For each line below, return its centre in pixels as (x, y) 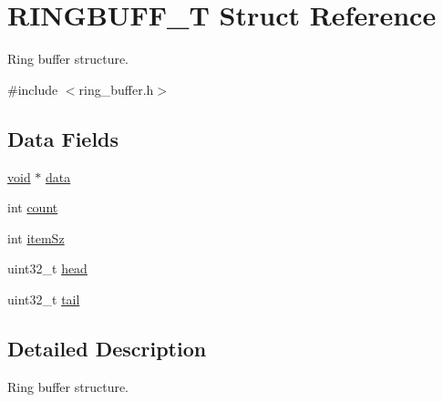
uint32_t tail (44, 299)
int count (33, 207)
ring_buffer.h (116, 89)
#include (33, 89)
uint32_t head (47, 268)
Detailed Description (107, 348)
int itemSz (36, 237)
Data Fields (63, 138)
